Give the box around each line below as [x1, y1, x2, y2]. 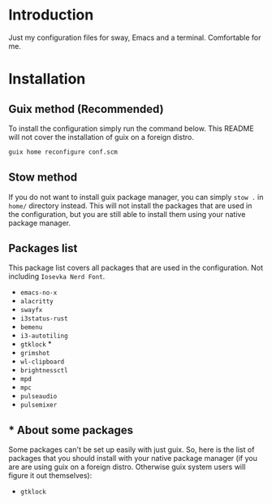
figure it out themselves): [8, 471, 93, 480]
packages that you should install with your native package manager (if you [8, 454, 257, 463]
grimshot [19, 350, 50, 358]
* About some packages [8, 423, 134, 437]
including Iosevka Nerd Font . [8, 272, 106, 281]
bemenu [19, 324, 43, 332]
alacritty [19, 298, 54, 306]
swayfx [19, 306, 43, 315]
